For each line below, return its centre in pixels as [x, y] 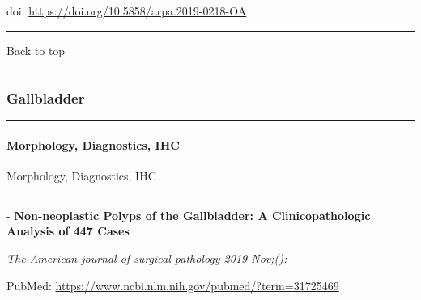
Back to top [36, 50]
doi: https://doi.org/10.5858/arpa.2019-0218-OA [127, 11]
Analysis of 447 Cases [68, 231]
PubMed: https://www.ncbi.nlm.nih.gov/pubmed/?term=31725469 [173, 285]
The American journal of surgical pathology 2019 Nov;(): [147, 258]
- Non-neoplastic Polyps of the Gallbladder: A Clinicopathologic [189, 215]
